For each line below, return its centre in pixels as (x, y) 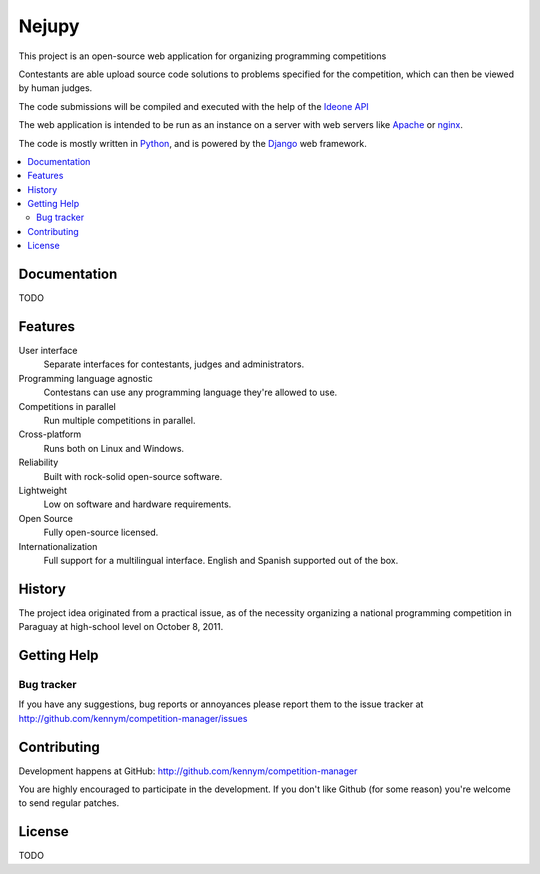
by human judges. (55, 88)
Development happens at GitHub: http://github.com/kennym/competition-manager (188, 771)
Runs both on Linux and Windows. (114, 448)
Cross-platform (50, 434)
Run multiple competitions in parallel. (119, 420)
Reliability (38, 462)
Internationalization (58, 546)
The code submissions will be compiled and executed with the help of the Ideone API (193, 106)
